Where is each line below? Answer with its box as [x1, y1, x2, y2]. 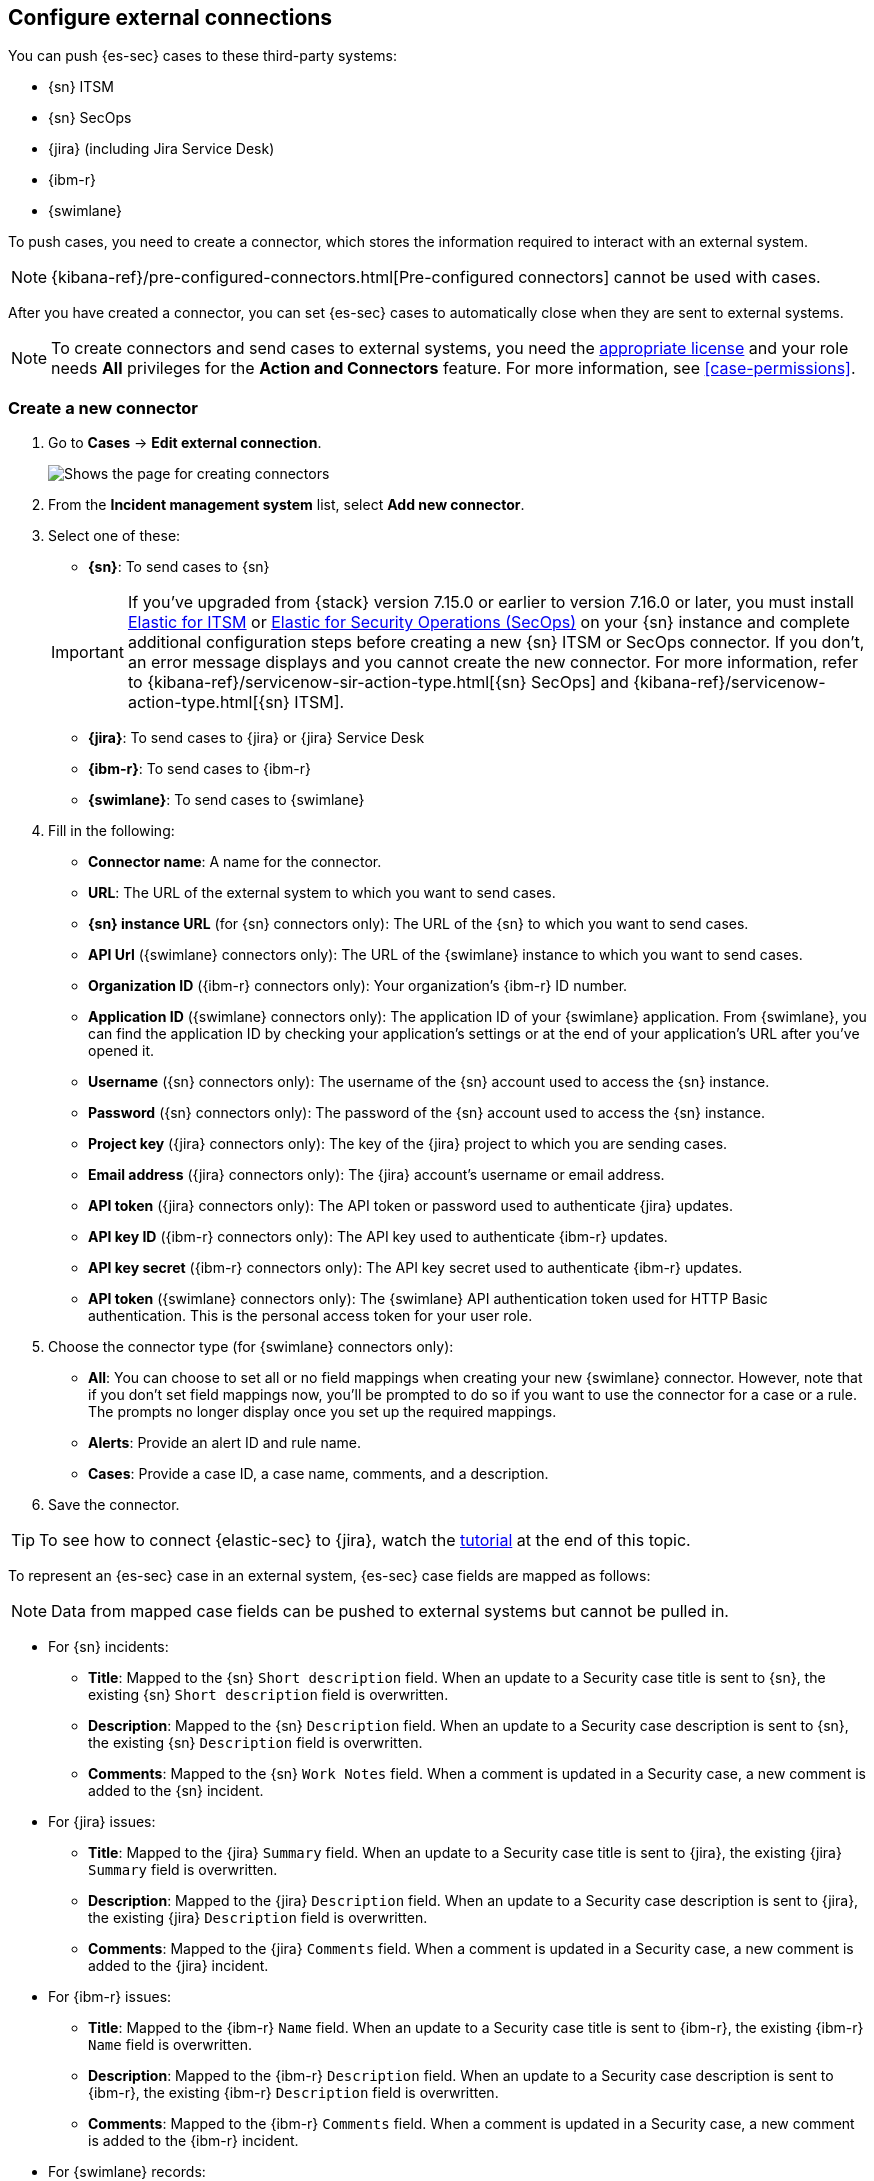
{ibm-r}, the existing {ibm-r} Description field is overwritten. [88, 2084, 499, 2102]
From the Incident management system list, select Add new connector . [48, 496, 525, 514]
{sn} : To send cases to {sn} [88, 558, 270, 576]
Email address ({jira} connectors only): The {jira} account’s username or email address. [88, 1166, 665, 1184]
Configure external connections [8, 5, 333, 30]
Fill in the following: [48, 822, 175, 840]
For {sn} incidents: [48, 1638, 169, 1656]
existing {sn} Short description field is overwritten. [88, 1686, 449, 1704]
